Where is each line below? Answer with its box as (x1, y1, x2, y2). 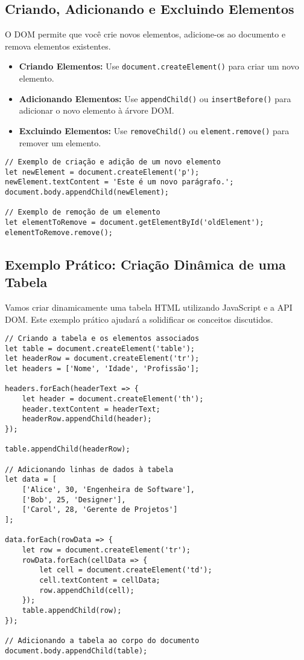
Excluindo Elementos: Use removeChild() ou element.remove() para (19, 124, 290, 137)
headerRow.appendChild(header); (22, 415, 152, 424)
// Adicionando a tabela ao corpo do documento (5, 636, 200, 645)
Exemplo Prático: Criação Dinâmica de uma (5, 254, 286, 273)
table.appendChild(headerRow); (5, 445, 130, 454)
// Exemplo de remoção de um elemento (5, 208, 160, 217)
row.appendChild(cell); (39, 586, 135, 595)
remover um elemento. (19, 136, 101, 149)
